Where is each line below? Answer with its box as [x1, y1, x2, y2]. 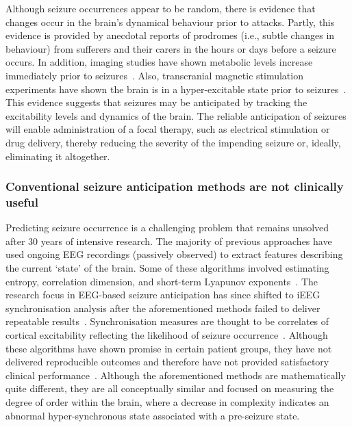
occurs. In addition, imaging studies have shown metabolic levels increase [5, 55, 313, 69]
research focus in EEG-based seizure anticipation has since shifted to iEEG [5, 287, 320, 302]
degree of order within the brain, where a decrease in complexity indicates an [5, 394, 329, 409]
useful [5, 193, 38, 210]
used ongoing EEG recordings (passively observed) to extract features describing [5, 247, 343, 261]
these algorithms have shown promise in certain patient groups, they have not [5, 341, 332, 355]
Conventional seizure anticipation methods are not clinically [5, 178, 344, 195]
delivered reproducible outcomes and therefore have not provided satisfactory [5, 354, 329, 369]
